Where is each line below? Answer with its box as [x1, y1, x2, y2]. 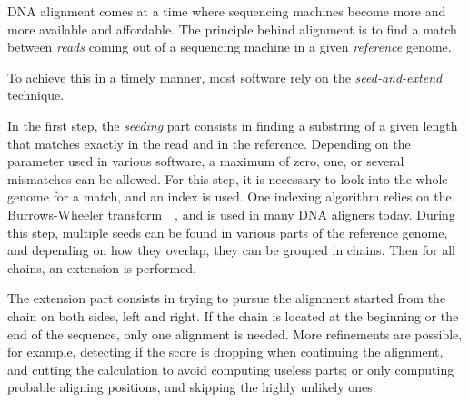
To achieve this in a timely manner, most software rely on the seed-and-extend [7, 67, 443, 86]
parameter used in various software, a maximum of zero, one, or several [7, 152, 404, 171]
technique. [7, 85, 65, 104]
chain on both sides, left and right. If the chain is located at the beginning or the [7, 306, 459, 325]
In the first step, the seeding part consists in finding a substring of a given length [7, 115, 458, 134]
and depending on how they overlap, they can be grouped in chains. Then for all [7, 240, 455, 260]
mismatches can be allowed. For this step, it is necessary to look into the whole [7, 169, 448, 188]
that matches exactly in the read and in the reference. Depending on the [7, 133, 411, 152]
